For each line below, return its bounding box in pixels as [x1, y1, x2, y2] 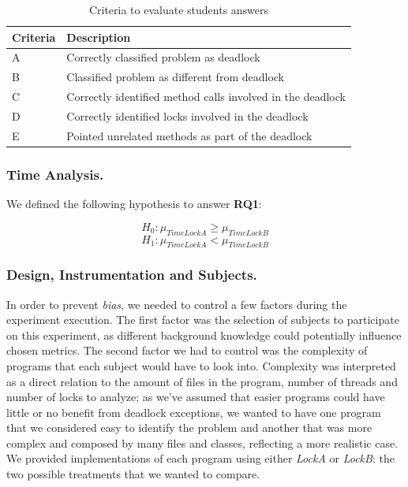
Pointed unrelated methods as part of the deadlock [66, 127, 313, 143]
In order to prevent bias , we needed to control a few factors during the [6, 296, 347, 312]
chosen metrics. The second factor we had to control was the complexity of [6, 342, 368, 359]
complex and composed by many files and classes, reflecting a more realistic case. [6, 434, 399, 451]
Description [66, 28, 131, 45]
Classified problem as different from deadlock [66, 69, 284, 85]
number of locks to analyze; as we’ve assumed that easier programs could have [6, 388, 385, 405]
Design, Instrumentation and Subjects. [6, 265, 257, 284]
